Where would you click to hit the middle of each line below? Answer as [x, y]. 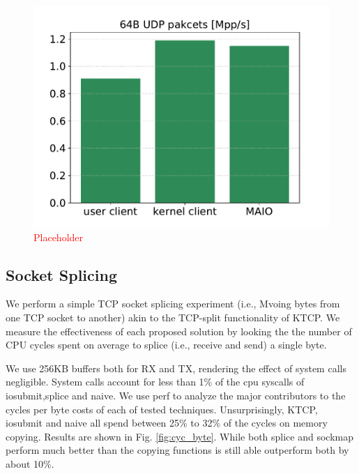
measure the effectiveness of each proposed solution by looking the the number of [179, 331]
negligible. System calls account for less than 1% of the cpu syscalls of [155, 382]
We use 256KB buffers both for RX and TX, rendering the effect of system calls [176, 368]
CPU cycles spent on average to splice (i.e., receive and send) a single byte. [166, 345]
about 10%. [30, 463]
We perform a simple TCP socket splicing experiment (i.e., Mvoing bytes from [173, 304]
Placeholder [59, 237]
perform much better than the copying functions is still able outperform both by [177, 450]
